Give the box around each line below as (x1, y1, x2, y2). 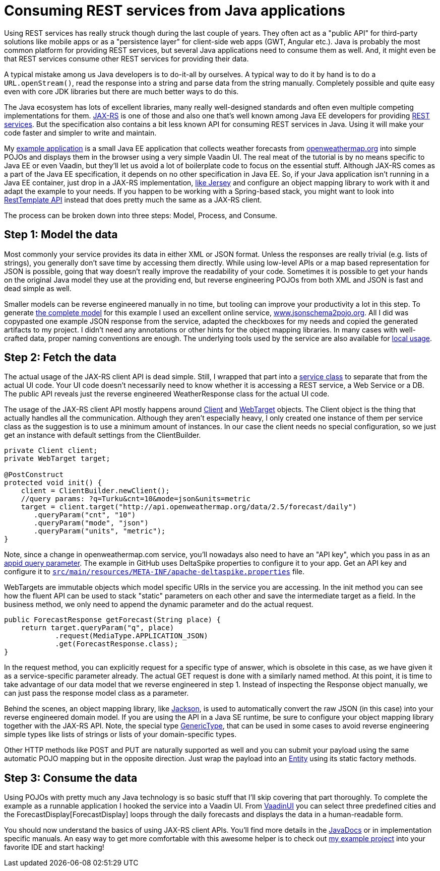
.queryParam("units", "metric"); (34, 527, 166, 535)
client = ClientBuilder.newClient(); (21, 487, 170, 495)
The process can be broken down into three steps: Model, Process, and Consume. (4, 211, 277, 220)
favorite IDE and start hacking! (4, 843, 104, 852)
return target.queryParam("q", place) (21, 624, 174, 632)
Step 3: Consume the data (4, 771, 138, 784)
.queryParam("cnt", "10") (34, 511, 136, 519)
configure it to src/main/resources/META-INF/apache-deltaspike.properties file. (4, 567, 305, 576)
